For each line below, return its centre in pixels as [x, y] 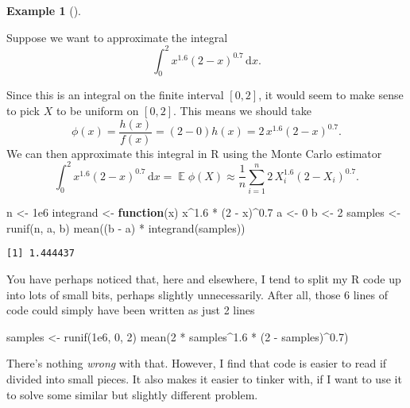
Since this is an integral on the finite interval [115, 95]
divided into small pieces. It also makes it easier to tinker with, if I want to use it [204, 378]
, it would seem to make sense [331, 95]
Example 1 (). [44, 10]
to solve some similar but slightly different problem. [132, 394]
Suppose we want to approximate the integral [117, 37]
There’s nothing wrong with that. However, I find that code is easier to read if [197, 363]
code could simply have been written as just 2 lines [131, 310]
